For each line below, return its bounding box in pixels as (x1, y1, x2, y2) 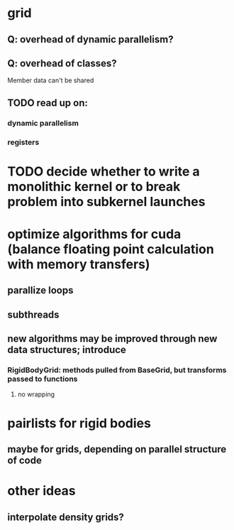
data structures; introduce (7, 344, 126, 356)
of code (7, 455, 43, 467)
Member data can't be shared (7, 76, 94, 85)
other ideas (7, 483, 76, 499)
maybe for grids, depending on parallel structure (7, 443, 227, 455)
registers (7, 137, 40, 147)
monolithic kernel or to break (7, 178, 181, 195)
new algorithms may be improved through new (7, 332, 218, 345)
